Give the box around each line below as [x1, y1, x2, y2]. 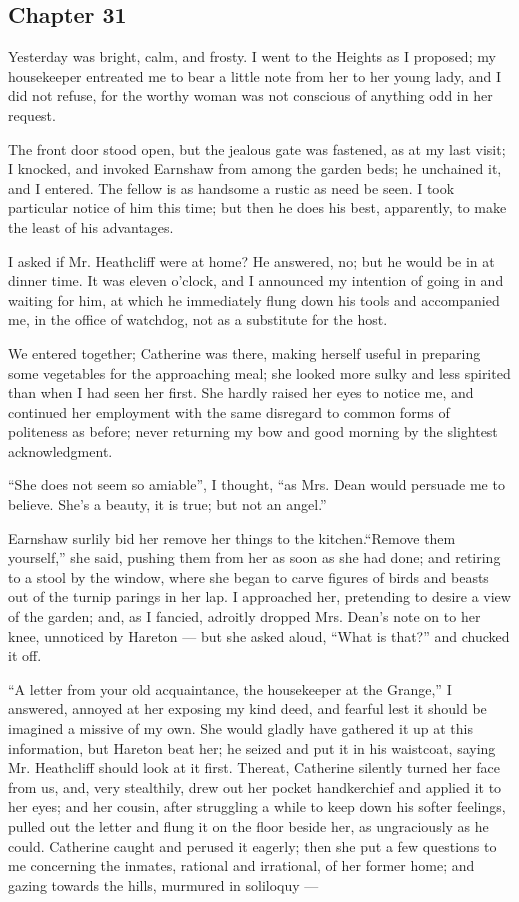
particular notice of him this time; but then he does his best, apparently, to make [8, 197, 507, 218]
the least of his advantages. [8, 216, 174, 237]
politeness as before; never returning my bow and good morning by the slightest [8, 421, 498, 442]
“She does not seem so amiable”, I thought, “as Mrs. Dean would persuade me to [8, 474, 505, 495]
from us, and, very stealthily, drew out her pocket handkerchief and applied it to [8, 776, 502, 797]
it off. [8, 645, 42, 666]
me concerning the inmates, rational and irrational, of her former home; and [8, 855, 475, 876]
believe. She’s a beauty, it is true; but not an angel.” [8, 494, 327, 515]
